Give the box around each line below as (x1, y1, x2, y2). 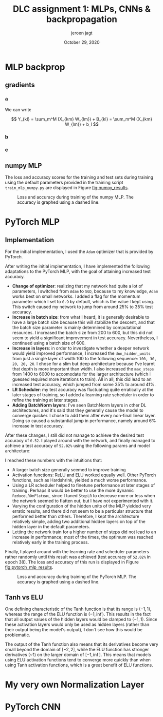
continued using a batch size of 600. (12, 340, 86, 346)
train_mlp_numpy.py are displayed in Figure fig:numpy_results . (5, 185, 129, 191)
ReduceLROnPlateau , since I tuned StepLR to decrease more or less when (12, 493, 156, 499)
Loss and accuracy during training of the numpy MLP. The (17, 194, 134, 200)
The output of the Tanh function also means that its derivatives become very (5, 641, 159, 647)
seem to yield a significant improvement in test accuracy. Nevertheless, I (12, 335, 158, 341)
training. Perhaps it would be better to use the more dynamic (12, 487, 134, 493)
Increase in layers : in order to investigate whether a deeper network (12, 345, 149, 351)
